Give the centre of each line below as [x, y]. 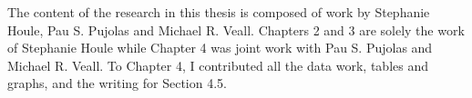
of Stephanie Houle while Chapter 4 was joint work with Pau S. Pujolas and [220, 48]
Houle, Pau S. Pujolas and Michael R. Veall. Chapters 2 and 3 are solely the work [236, 29]
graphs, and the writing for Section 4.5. [117, 83]
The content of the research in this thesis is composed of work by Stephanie [219, 12]
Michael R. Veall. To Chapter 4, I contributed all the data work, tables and [218, 65]
